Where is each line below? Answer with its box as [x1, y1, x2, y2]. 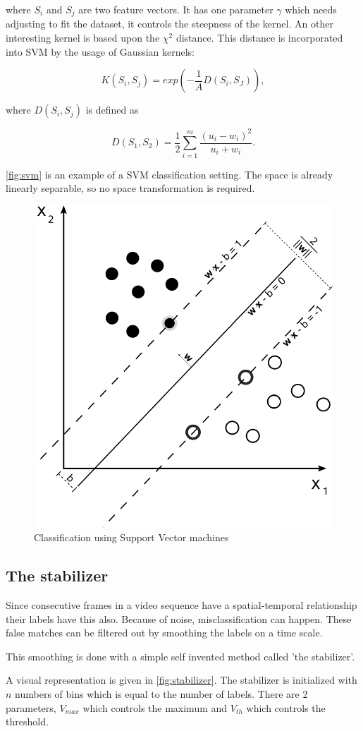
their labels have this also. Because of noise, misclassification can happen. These [6, 611, 352, 626]
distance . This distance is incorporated [176, 30, 343, 45]
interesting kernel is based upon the [6, 30, 160, 45]
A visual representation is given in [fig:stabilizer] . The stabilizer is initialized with [6, 672, 357, 687]
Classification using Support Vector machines [34, 530, 229, 545]
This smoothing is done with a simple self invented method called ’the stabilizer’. [6, 648, 355, 663]
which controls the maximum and [82, 700, 228, 715]
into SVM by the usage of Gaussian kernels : [6, 44, 195, 59]
